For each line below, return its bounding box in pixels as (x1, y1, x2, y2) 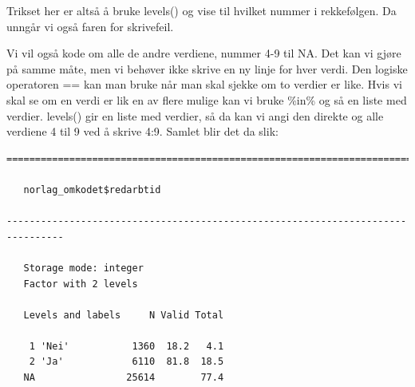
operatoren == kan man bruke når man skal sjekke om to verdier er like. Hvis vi (6, 76, 402, 93)
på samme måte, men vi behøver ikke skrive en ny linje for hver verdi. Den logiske (6, 60, 408, 77)
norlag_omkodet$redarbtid (23, 184, 161, 195)
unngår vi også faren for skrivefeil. (6, 18, 174, 34)
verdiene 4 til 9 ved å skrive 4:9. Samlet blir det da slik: (6, 123, 279, 140)
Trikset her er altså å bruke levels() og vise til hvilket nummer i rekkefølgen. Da (6, 2, 397, 18)
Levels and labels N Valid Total (23, 309, 224, 321)
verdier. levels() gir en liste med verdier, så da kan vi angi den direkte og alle (6, 107, 384, 124)
